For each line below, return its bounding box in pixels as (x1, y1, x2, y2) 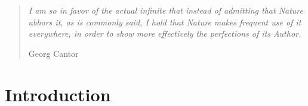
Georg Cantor (28, 47, 79, 59)
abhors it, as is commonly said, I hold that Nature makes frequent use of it (28, 15, 301, 28)
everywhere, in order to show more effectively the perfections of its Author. (28, 27, 301, 40)
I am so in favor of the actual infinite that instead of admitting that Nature (28, 4, 304, 16)
